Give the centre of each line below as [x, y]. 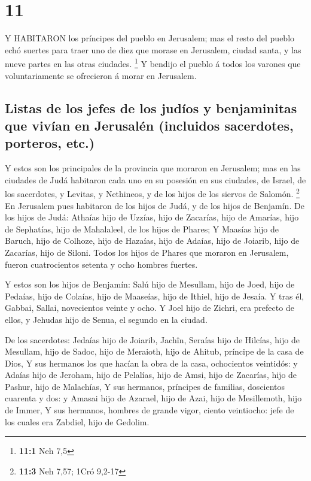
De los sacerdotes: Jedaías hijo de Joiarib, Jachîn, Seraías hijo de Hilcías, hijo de [152, 339]
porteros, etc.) [50, 143]
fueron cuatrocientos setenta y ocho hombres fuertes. [101, 264]
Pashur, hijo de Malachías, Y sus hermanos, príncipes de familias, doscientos [145, 386]
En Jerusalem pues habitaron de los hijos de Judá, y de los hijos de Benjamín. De [155, 205]
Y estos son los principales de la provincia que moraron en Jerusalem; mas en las [153, 168]
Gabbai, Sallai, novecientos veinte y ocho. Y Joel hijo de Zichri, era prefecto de [150, 308]
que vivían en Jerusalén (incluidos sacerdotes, [149, 125]
